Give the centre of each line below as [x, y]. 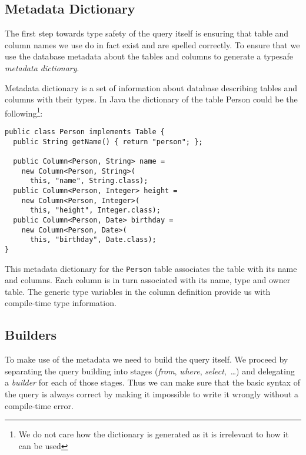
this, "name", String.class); [89, 181]
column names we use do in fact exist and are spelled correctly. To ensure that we [152, 44]
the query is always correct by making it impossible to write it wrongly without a [152, 393]
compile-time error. [39, 405]
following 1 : [24, 112]
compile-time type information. [61, 303]
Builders [31, 335]
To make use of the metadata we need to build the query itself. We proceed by [147, 359]
